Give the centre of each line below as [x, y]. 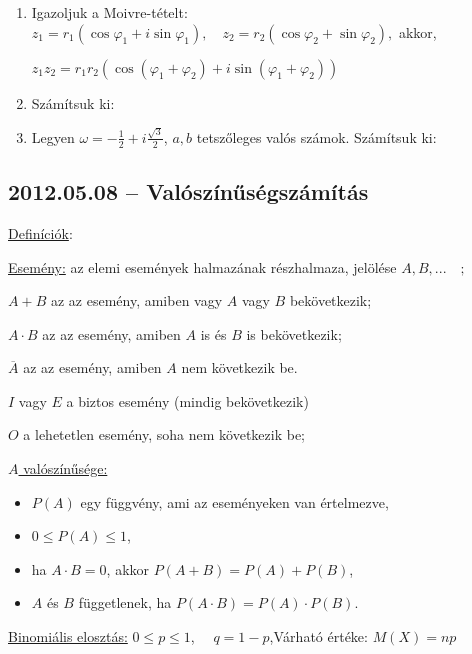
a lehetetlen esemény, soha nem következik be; [164, 434]
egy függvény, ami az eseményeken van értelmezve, [234, 501]
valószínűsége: [65, 468]
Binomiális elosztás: [68, 636]
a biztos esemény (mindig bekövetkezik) [187, 400]
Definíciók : [40, 232]
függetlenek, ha [125, 602]
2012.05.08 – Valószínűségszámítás [188, 191]
